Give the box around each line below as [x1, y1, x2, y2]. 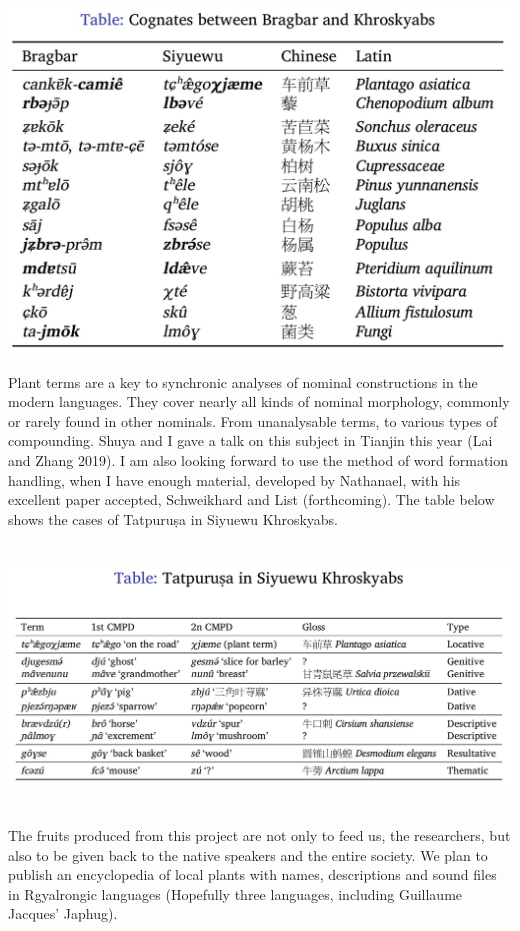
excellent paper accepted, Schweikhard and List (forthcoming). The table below [8, 489, 495, 510]
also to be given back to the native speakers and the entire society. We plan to [8, 844, 488, 865]
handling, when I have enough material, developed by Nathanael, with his [8, 469, 461, 490]
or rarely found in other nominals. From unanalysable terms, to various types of [8, 410, 498, 431]
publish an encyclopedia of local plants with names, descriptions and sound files [8, 864, 497, 885]
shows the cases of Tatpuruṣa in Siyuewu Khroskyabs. [8, 508, 339, 529]
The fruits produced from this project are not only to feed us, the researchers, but [8, 824, 511, 845]
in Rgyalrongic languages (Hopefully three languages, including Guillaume [8, 883, 463, 904]
